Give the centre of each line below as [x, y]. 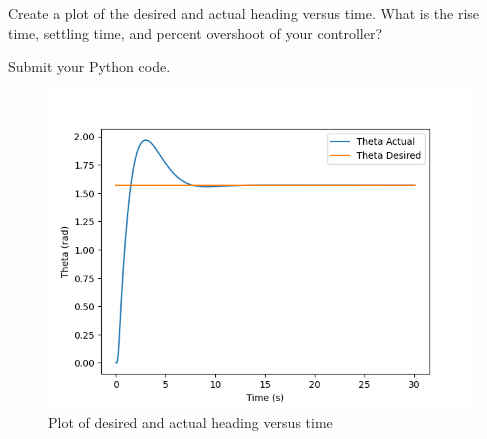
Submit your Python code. [89, 66]
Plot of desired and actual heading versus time [190, 422]
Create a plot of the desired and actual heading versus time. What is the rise [244, 13]
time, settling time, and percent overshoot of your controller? [195, 32]
